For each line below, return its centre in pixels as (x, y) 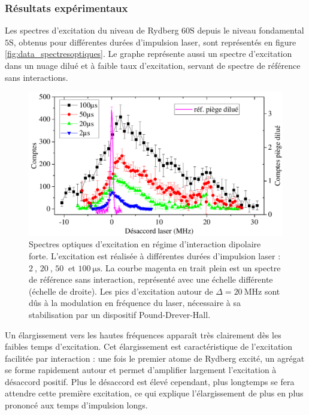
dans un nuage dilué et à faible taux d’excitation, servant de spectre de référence (153, 65)
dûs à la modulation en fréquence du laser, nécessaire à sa (135, 303)
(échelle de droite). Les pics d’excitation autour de (121, 291)
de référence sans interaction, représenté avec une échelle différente (151, 279)
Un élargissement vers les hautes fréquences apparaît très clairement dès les (143, 334)
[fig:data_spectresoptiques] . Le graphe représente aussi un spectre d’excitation (149, 54)
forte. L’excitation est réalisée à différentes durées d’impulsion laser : (155, 255)
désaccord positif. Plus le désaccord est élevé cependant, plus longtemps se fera (150, 381)
